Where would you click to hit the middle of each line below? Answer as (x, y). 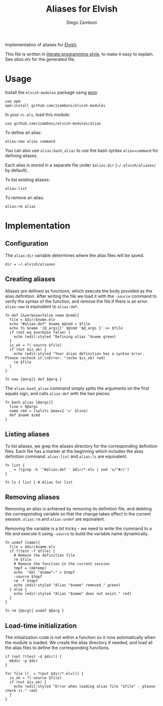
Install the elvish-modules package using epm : (52, 92)
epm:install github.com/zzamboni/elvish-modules (55, 106)
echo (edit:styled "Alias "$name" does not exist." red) (73, 594)
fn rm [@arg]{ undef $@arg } (35, 611)
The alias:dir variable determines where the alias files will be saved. (75, 255)
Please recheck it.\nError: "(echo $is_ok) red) (55, 358)
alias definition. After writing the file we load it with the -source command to (81, 296)
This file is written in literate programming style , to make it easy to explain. (80, 54)
